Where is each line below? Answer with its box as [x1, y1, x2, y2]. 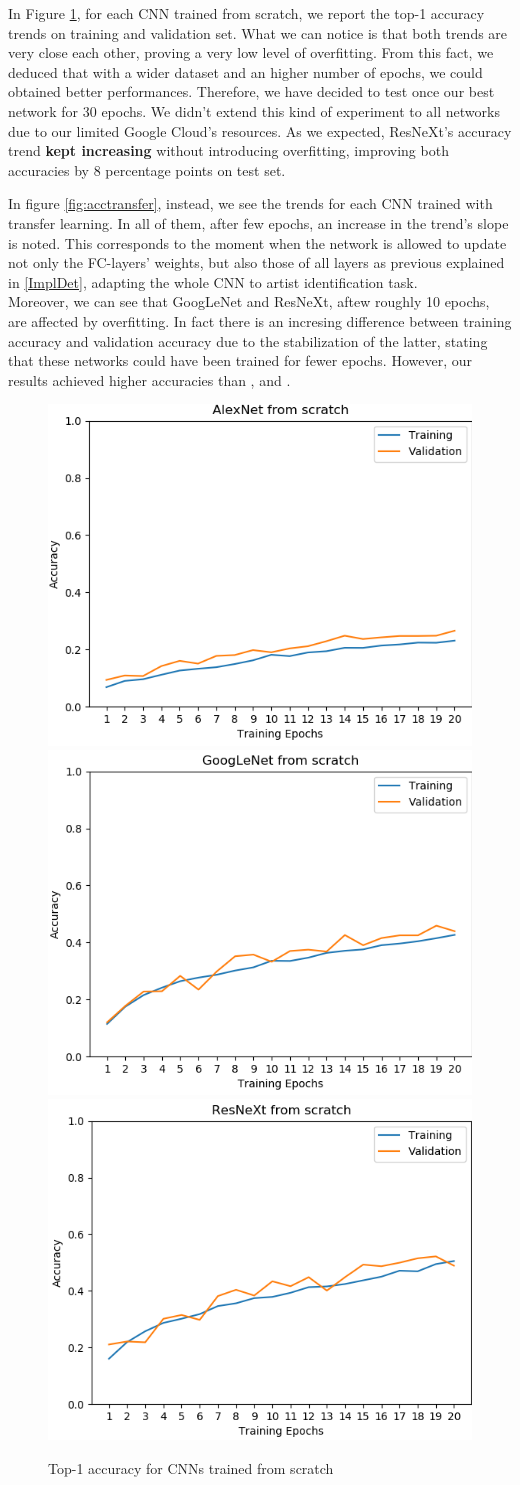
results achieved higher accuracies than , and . [8, 369, 291, 390]
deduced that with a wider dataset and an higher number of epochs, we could [8, 61, 483, 82]
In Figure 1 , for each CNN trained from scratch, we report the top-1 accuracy [8, 3, 485, 23]
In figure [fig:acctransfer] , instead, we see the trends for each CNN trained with [8, 193, 493, 214]
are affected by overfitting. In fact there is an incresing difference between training [8, 310, 512, 331]
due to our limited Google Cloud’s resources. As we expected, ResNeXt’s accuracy [8, 120, 512, 141]
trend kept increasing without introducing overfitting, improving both [8, 140, 449, 161]
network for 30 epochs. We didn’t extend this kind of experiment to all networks [8, 100, 500, 121]
